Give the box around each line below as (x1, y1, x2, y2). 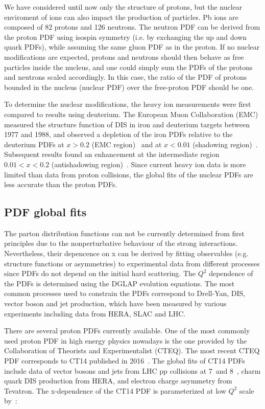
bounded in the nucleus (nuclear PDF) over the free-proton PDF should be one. (4, 81, 254, 92)
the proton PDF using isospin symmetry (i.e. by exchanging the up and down (4, 31, 247, 42)
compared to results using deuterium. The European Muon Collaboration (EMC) (4, 108, 258, 119)
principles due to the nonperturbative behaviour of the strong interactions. (4, 238, 238, 248)
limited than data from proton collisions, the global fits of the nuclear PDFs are (4, 169, 253, 179)
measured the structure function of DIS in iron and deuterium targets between (4, 119, 250, 129)
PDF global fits (4, 204, 87, 220)
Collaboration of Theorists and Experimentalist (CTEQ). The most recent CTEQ (4, 345, 260, 356)
